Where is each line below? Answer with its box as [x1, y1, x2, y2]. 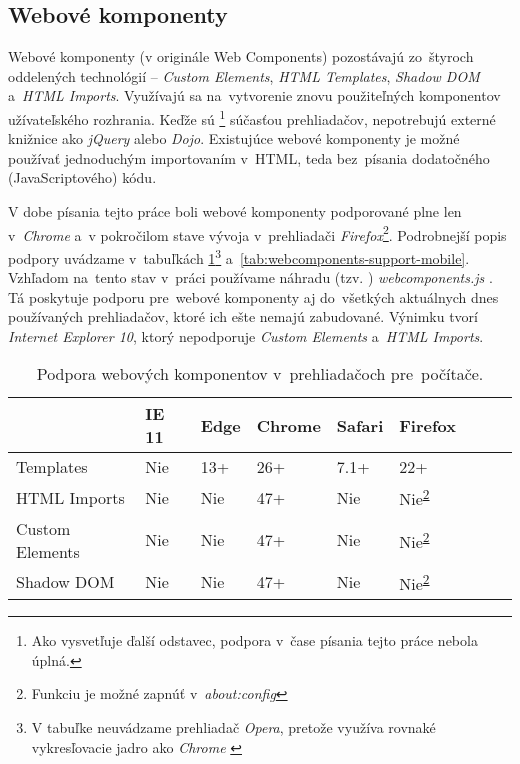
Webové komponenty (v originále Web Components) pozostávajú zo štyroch [8, 46, 474, 67]
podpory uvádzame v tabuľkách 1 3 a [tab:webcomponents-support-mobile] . [8, 244, 470, 268]
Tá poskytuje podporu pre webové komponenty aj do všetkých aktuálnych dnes [8, 286, 499, 307]
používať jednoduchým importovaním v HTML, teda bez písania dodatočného [8, 147, 490, 168]
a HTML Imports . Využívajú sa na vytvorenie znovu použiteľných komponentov [8, 85, 501, 106]
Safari [336, 413, 384, 437]
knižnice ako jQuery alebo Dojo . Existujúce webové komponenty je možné [8, 128, 460, 149]
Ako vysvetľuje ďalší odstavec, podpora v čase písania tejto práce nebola [31, 630, 478, 651]
